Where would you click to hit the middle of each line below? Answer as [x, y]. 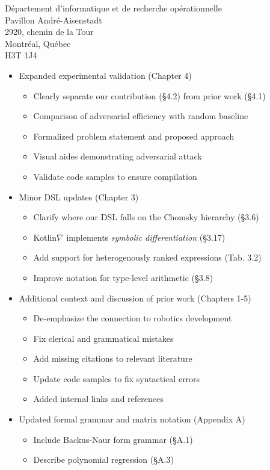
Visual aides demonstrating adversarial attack [118, 156]
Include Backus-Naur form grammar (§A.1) [113, 439]
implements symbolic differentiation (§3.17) [146, 237]
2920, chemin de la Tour [49, 32]
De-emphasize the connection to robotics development [133, 318]
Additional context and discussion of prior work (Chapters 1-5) [135, 298]
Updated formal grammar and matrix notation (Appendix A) [132, 419]
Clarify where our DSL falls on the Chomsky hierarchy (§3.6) [146, 217]
